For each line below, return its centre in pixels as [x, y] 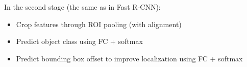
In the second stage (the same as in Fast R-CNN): [82, 7]
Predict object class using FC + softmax [79, 41]
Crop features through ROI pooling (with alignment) [99, 24]
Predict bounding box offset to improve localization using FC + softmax [129, 58]
